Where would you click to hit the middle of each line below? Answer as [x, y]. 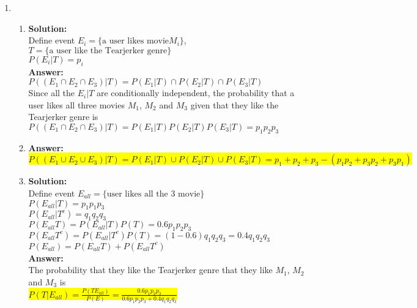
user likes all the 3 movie [153, 194]
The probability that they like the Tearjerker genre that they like [150, 270]
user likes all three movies [76, 104]
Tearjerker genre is [63, 117]
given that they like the [234, 104]
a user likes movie [136, 41]
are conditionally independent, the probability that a [195, 93]
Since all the [52, 93]
